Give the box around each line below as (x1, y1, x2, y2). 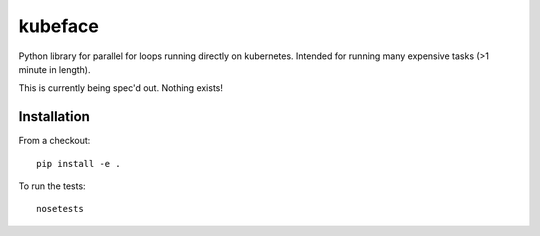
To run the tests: (18, 180, 86, 192)
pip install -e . (36, 158, 121, 169)
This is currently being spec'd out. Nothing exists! (18, 82, 224, 94)
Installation (18, 108, 90, 125)
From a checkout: (18, 135, 91, 147)
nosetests (36, 203, 84, 215)
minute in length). (18, 63, 91, 75)
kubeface (18, 15, 100, 37)
